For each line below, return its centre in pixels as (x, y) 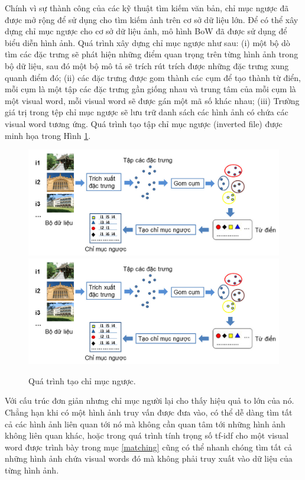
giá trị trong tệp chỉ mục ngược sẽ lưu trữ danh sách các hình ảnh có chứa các (147, 112)
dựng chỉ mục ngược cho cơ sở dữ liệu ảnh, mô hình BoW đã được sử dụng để (146, 31)
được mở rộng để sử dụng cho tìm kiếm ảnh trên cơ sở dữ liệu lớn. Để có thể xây (152, 19)
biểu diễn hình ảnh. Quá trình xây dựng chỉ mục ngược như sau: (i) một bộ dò (147, 42)
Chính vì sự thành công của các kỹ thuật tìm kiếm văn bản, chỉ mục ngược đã (147, 8)
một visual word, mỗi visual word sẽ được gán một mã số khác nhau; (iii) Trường (152, 100)
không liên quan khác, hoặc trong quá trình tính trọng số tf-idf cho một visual (147, 435)
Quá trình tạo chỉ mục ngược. (82, 380)
